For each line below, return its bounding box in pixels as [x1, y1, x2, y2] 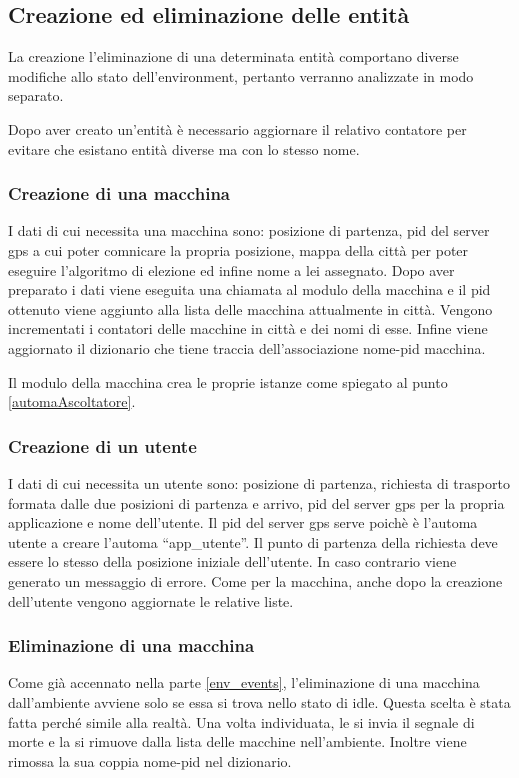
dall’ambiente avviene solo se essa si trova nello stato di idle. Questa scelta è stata [8, 691, 511, 712]
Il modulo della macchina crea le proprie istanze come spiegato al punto [8, 371, 448, 392]
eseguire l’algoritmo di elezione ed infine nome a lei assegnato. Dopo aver [8, 259, 455, 280]
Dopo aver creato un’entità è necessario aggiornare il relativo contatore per [8, 118, 467, 139]
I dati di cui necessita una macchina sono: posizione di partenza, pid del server [8, 220, 490, 241]
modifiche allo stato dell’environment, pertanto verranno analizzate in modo [8, 65, 474, 86]
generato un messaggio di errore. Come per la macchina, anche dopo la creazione [8, 570, 503, 591]
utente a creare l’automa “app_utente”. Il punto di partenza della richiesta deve [8, 531, 498, 552]
